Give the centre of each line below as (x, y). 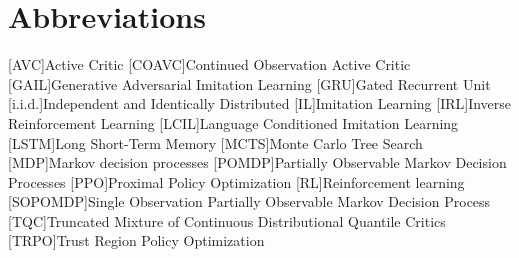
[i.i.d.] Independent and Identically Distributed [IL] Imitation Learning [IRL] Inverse (260, 103)
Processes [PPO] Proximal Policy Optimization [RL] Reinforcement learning (236, 181)
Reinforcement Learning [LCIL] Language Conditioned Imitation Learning (233, 122)
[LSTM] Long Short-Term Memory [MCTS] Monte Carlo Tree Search (215, 142)
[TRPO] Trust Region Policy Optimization (136, 240)
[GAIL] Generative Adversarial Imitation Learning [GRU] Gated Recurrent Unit (249, 83)
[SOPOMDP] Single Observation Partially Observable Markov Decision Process (249, 201)
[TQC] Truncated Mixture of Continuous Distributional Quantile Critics (227, 220)
